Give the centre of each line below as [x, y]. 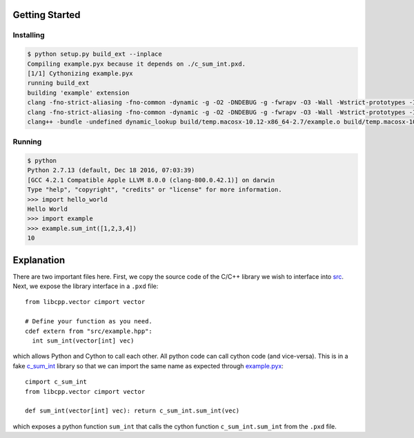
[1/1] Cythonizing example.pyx [80, 73]
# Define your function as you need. [89, 322]
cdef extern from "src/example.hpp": [89, 331]
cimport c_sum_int [56, 382]
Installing [29, 35]
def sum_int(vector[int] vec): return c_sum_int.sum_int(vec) [132, 411]
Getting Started [47, 15]
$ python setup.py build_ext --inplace [95, 54]
